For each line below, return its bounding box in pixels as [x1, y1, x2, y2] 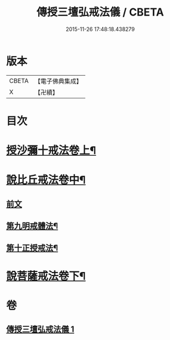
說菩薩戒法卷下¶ [6, 269, 86, 283]
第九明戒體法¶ [6, 221, 58, 231]
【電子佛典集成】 [34, 77, 82, 85]
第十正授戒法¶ [6, 243, 58, 254]
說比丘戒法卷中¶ [6, 174, 86, 187]
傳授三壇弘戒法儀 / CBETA [36, 5, 164, 19]
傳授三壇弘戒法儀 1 [6, 324, 75, 335]
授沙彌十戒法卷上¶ [6, 144, 97, 157]
